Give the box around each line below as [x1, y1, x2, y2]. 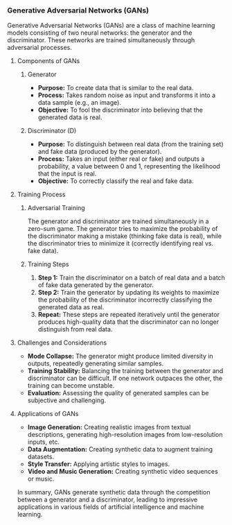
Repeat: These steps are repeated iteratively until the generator [37, 311, 220, 319]
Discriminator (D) [27, 127, 77, 135]
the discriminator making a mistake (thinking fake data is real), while [27, 232, 222, 241]
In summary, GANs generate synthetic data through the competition [17, 488, 211, 497]
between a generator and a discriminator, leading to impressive [17, 495, 198, 504]
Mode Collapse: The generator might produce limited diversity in [27, 352, 213, 361]
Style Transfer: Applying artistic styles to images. [27, 460, 170, 468]
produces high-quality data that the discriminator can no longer [37, 318, 220, 326]
